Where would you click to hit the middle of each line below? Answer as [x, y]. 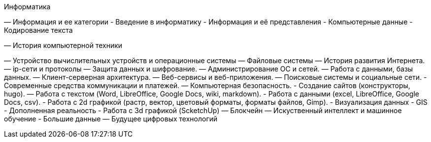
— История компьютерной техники [63, 45]
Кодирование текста [38, 30]
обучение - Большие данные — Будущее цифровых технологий [111, 119]
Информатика [27, 7]
